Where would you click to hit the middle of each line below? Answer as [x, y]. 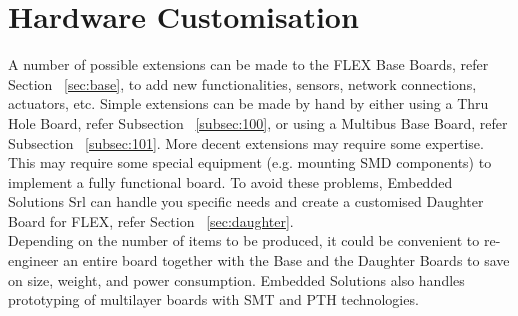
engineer [33, 260]
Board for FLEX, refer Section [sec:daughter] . [151, 220]
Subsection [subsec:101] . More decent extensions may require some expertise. [246, 142]
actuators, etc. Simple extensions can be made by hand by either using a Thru [248, 103]
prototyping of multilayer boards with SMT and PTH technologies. [213, 299]
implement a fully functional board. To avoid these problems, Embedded [230, 181]
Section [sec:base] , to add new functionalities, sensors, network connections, [242, 83]
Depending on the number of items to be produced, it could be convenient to [244, 240]
